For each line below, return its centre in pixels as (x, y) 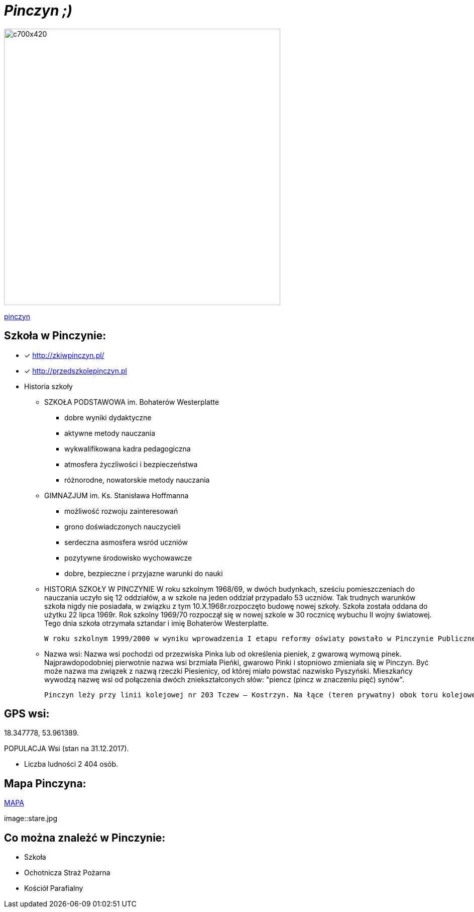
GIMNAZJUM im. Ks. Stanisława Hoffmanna (116, 495)
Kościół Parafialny (54, 888)
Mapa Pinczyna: (45, 783)
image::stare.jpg (31, 818)
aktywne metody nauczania (110, 433)
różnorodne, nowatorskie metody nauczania (137, 480)
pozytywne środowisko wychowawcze (128, 558)
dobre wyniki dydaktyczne (108, 417)
